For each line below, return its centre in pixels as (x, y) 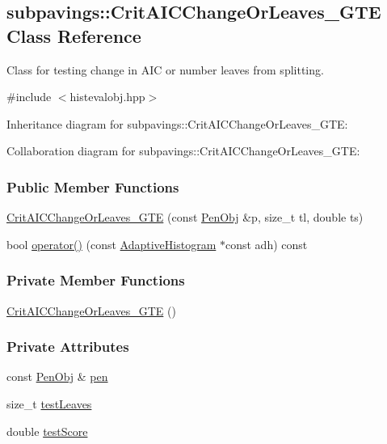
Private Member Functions (96, 280)
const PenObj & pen (57, 376)
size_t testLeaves (49, 404)
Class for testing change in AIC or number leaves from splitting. (165, 69)
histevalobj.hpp (107, 97)
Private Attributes (68, 347)
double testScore (47, 431)
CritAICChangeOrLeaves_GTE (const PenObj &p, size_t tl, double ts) (185, 217)
